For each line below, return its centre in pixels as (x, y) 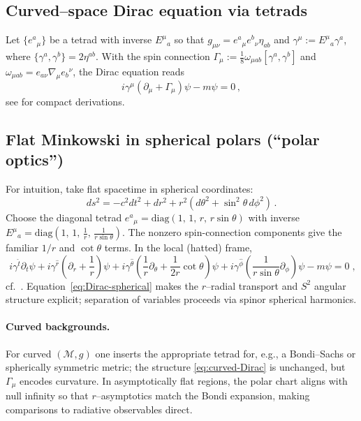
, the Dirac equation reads (129, 71)
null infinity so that (47, 396)
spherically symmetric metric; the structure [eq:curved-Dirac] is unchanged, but (176, 367)
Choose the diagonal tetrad (64, 217)
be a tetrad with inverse (101, 39)
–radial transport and (252, 285)
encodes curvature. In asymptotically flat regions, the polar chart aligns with (183, 380)
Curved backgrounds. (58, 326)
